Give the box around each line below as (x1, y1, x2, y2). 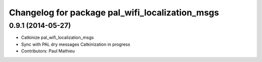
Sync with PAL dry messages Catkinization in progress (21, 41, 131, 47)
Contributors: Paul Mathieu (21, 48, 75, 54)
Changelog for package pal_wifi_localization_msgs (9, 7, 219, 18)
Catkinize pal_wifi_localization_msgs (21, 35, 94, 40)
